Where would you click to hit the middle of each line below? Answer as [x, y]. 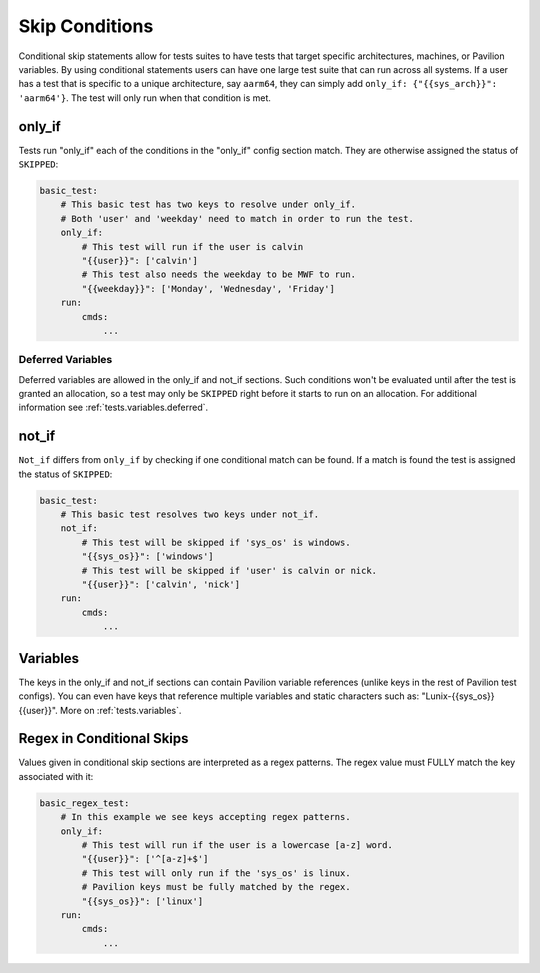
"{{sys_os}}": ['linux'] [142, 901]
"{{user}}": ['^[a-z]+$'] [145, 859]
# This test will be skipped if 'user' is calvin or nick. [229, 570]
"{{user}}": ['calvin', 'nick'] [160, 584]
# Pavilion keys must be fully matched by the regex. [216, 887]
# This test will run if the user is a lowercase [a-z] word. [237, 844]
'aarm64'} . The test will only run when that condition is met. [145, 97]
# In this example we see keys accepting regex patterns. [205, 817]
